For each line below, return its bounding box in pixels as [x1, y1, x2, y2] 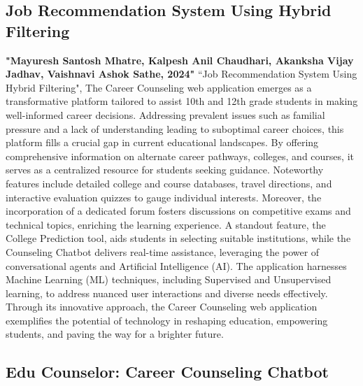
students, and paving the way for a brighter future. [6, 327, 224, 341]
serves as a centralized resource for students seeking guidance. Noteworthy [6, 162, 324, 177]
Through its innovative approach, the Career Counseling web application [6, 299, 318, 314]
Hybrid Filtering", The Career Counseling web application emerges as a [6, 80, 312, 94]
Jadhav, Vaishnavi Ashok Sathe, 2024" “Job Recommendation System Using [6, 66, 357, 81]
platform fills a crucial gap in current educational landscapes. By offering [6, 135, 319, 150]
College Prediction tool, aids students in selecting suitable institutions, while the [6, 231, 351, 245]
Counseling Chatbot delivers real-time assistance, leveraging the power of [6, 244, 320, 259]
